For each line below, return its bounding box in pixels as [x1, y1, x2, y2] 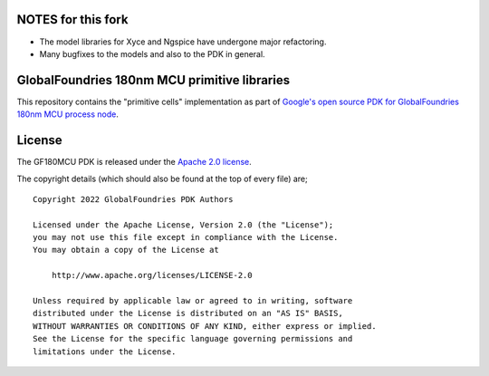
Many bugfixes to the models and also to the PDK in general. [39, 48, 266, 59]
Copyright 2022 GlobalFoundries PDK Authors [33, 194, 235, 204]
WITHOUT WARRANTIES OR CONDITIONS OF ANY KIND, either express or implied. [33, 321, 377, 331]
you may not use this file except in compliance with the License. [33, 232, 339, 243]
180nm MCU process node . [16, 109, 120, 120]
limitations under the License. [33, 346, 177, 357]
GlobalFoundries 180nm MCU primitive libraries [16, 72, 290, 88]
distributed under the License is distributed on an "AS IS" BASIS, [33, 308, 343, 319]
